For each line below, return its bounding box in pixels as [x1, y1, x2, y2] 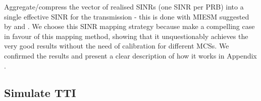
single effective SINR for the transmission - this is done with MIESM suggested [4, 11, 249, 21]
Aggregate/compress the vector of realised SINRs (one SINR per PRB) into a [4, 1, 244, 11]
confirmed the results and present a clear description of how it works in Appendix [4, 50, 257, 60]
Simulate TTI [4, 84, 76, 100]
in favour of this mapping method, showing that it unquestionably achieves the [4, 30, 248, 41]
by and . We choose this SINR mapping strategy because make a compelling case [4, 21, 255, 31]
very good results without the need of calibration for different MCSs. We [4, 40, 229, 51]
